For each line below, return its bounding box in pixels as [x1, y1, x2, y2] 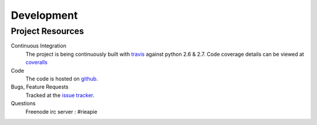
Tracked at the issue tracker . [25, 92, 95, 99]
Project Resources [11, 26, 85, 36]
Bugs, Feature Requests [11, 83, 69, 90]
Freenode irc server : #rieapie [25, 108, 97, 115]
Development [11, 9, 78, 22]
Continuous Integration [11, 42, 67, 49]
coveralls [25, 59, 48, 66]
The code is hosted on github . [25, 75, 98, 82]
